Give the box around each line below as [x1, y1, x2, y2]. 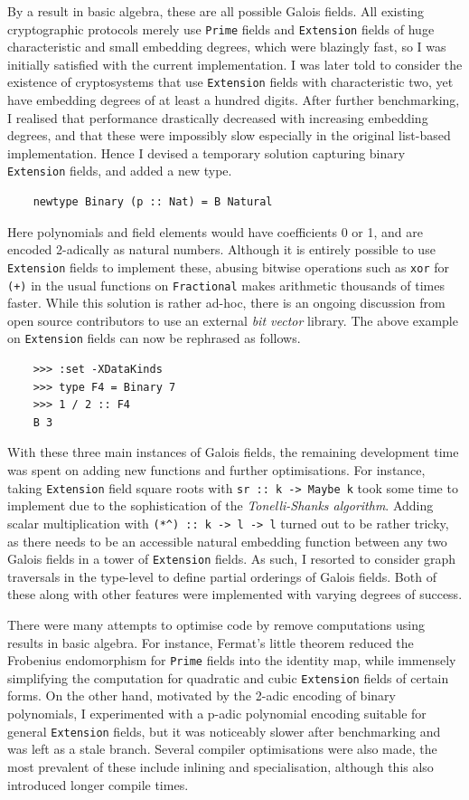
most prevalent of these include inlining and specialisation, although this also [7, 757, 434, 776]
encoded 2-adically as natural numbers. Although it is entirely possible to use [7, 240, 436, 259]
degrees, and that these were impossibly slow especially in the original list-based [7, 126, 451, 145]
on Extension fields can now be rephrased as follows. [7, 329, 301, 348]
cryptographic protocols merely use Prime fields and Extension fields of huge [7, 19, 435, 38]
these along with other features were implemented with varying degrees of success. [7, 585, 463, 604]
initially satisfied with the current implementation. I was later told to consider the [7, 54, 463, 73]
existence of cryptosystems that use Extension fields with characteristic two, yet [7, 72, 454, 91]
